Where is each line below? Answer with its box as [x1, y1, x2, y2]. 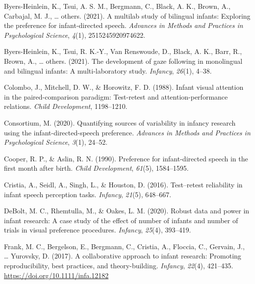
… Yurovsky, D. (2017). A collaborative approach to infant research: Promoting [4, 251, 241, 261]
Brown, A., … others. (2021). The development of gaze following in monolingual [4, 55, 243, 66]
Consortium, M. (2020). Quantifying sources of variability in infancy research [4, 117, 236, 128]
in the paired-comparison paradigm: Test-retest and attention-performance [4, 91, 228, 102]
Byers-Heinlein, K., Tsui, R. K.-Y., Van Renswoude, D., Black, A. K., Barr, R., [4, 46, 242, 56]
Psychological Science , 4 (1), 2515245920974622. [4, 29, 146, 40]
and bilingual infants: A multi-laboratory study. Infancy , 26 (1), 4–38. [4, 65, 212, 76]
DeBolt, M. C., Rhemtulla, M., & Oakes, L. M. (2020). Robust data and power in [4, 206, 250, 216]
